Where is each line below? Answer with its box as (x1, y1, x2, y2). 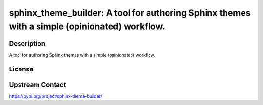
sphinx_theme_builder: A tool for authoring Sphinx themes (9, 7, 251, 18)
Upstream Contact (9, 80, 66, 88)
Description (9, 39, 46, 48)
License (9, 65, 34, 73)
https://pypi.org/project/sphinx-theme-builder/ (9, 93, 102, 99)
